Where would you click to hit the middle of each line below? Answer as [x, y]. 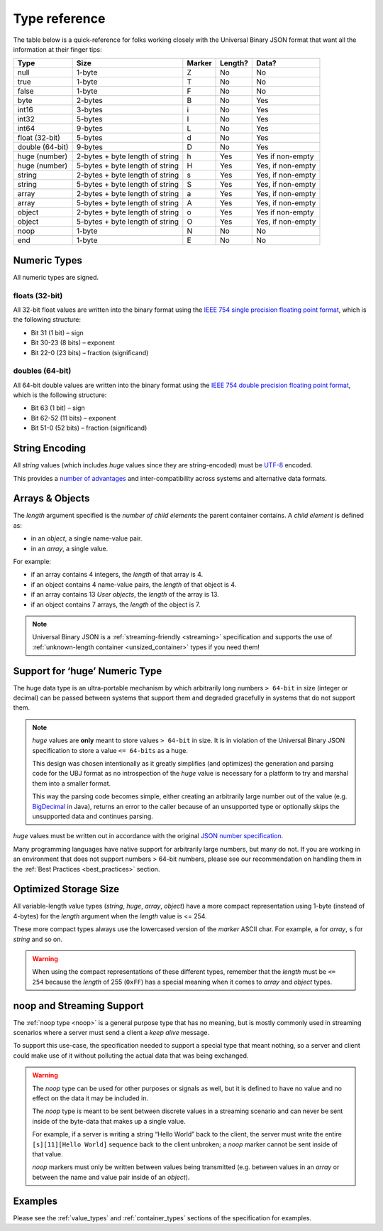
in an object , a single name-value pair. [87, 538]
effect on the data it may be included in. [90, 1098]
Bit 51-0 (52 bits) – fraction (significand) [89, 428]
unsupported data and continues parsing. [93, 816]
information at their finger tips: [57, 49]
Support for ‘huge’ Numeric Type [88, 671]
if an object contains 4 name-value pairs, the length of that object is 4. [134, 584]
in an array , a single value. [70, 548]
